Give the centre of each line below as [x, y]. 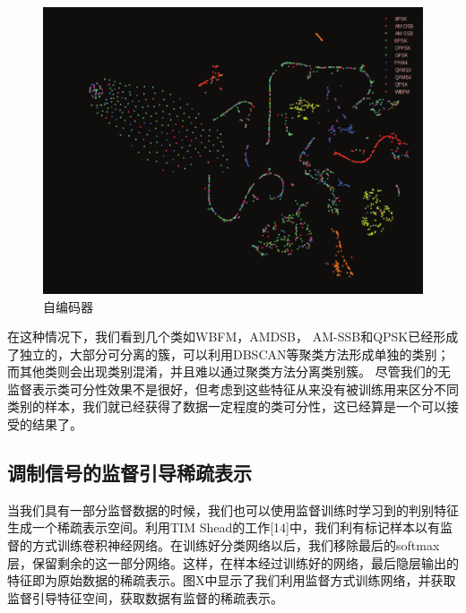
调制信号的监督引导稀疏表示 [129, 473]
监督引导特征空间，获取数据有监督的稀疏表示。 [145, 597]
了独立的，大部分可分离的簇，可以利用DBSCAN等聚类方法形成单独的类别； [229, 354]
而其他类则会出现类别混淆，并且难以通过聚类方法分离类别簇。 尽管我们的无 [229, 371]
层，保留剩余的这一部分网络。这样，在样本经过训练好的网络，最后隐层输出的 [233, 562]
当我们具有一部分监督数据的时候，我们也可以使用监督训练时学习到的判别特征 [233, 509]
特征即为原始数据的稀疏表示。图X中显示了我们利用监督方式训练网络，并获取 [232, 580]
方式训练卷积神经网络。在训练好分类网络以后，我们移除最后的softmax [236, 545]
